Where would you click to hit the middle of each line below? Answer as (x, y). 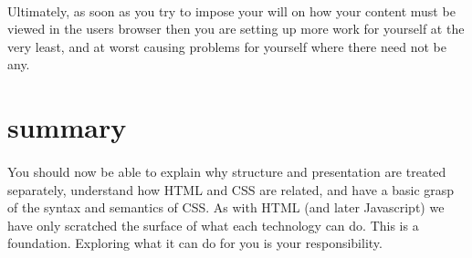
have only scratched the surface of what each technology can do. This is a (213, 225)
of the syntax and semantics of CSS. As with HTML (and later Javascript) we (226, 207)
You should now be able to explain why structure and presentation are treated (227, 171)
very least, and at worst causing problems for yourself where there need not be (227, 46)
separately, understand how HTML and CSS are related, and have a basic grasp (231, 189)
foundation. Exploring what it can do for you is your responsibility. (195, 243)
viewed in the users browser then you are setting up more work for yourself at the (236, 29)
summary (67, 127)
